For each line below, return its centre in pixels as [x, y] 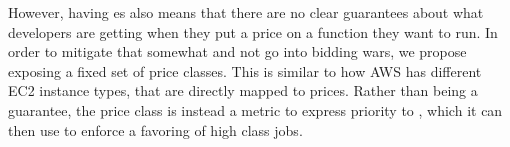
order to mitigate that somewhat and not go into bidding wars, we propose [237, 51]
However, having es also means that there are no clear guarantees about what [246, 12]
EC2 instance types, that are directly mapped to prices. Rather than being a [243, 90]
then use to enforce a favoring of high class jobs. [155, 129]
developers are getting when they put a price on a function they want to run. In [253, 31]
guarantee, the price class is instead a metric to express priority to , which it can [255, 109]
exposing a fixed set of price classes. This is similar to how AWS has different [245, 70]
